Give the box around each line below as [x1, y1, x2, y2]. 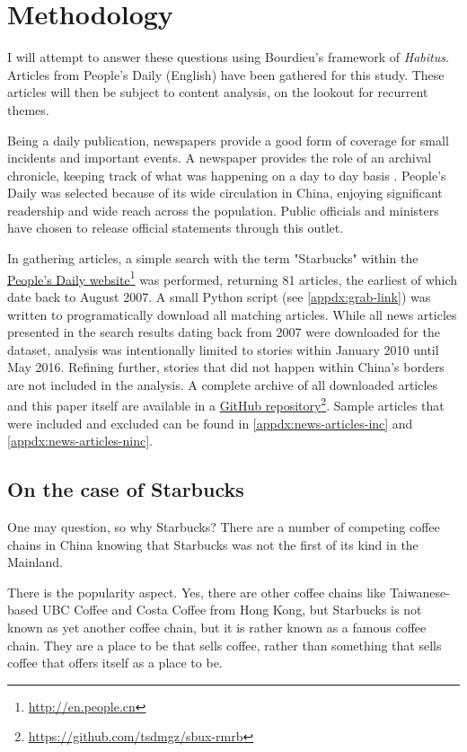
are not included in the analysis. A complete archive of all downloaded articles [7, 375, 438, 394]
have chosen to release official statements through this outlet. [7, 218, 344, 237]
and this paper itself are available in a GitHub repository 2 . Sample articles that [7, 394, 445, 415]
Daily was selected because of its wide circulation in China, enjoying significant [7, 183, 443, 202]
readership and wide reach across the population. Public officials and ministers [7, 200, 439, 219]
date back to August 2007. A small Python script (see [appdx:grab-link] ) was [7, 287, 431, 305]
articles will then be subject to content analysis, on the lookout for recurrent [7, 83, 428, 102]
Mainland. [7, 553, 63, 571]
